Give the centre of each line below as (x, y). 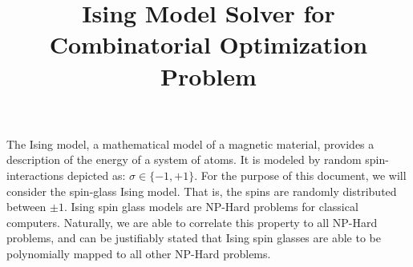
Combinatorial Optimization (209, 44)
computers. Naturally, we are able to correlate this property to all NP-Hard (192, 222)
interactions (35, 175)
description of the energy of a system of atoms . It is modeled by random (184, 159)
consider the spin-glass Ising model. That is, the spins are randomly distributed (202, 191)
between (26, 207)
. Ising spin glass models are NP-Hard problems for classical (211, 207)
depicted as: (96, 175)
